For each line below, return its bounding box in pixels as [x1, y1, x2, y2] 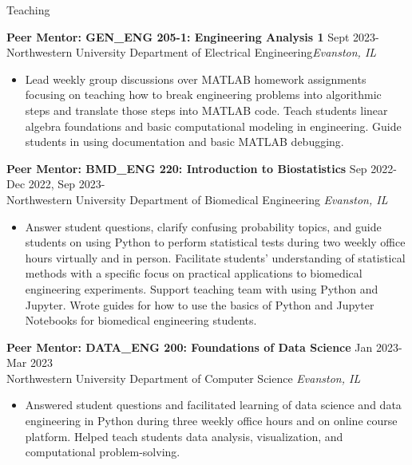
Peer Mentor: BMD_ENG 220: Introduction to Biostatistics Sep [6, 160, 367, 176]
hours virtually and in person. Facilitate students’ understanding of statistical [25, 249, 406, 266]
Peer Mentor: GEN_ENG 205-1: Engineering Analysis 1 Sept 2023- [6, 28, 379, 45]
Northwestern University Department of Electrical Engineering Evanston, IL [6, 44, 377, 61]
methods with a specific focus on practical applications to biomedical [25, 265, 362, 282]
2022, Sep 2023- [28, 175, 105, 192]
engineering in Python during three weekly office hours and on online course [25, 412, 398, 429]
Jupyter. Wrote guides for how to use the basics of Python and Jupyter [25, 296, 374, 313]
